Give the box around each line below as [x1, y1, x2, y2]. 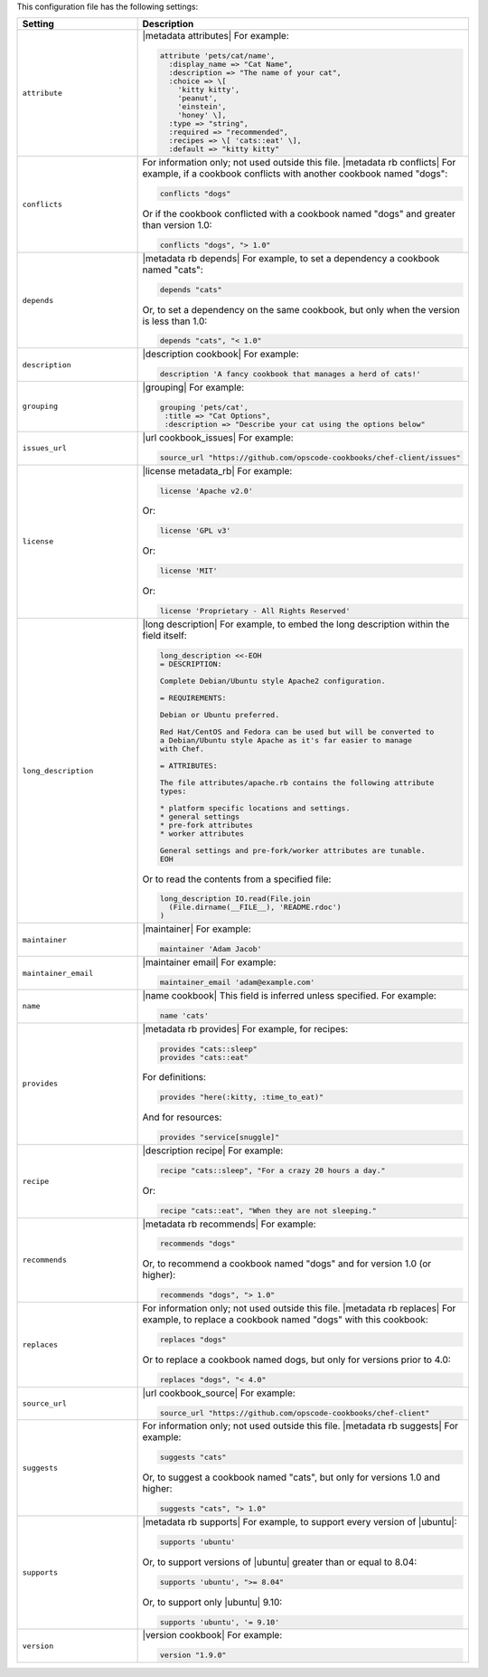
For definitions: [142, 1071, 207, 1084]
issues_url [22, 443, 68, 453]
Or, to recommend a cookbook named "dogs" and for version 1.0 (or [142, 1257, 432, 1270]
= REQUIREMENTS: [159, 693, 227, 703]
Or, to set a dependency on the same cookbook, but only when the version [142, 303, 460, 316]
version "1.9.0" [159, 1651, 227, 1660]
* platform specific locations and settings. [159, 803, 351, 813]
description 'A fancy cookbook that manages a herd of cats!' [159, 369, 421, 379]
